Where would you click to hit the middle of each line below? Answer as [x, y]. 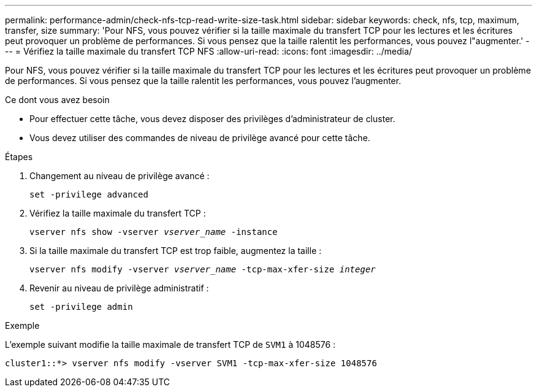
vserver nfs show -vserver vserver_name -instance [154, 232]
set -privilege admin [81, 307]
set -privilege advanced [89, 194]
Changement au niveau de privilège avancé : [120, 176]
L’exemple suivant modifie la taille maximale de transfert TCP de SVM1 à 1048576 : [170, 344]
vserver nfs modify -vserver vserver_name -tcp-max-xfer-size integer [203, 269]
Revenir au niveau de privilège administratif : [119, 288]
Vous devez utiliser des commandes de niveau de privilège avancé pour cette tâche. [200, 138]
